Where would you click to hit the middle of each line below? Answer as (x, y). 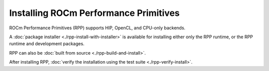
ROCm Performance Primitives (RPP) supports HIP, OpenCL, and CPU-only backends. (97, 28)
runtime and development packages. (47, 44)
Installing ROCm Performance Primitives (94, 13)
